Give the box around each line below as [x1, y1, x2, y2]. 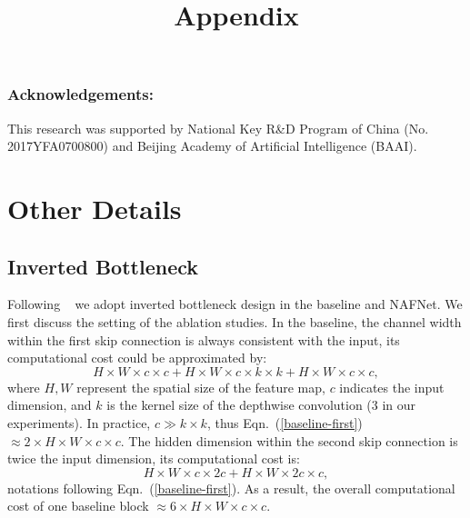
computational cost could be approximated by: [7, 348, 267, 367]
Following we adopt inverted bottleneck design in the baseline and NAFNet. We [7, 294, 463, 314]
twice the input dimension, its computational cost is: [7, 449, 300, 468]
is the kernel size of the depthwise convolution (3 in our [106, 395, 416, 414]
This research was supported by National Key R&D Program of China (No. [7, 118, 429, 137]
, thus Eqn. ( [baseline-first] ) [206, 413, 363, 432]
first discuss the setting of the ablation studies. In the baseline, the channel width [7, 313, 462, 332]
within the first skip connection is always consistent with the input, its [7, 330, 400, 349]
